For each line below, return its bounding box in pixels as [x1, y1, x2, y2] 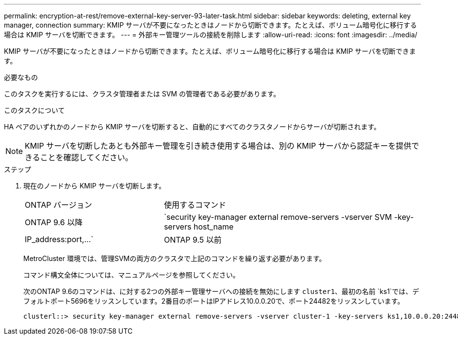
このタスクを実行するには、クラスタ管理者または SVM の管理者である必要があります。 [4, 90, 280, 98]
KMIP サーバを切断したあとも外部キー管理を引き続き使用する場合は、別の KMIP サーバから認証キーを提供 [25, 141, 411, 151]
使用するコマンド [164, 200, 226, 210]
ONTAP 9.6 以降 [25, 217, 83, 227]
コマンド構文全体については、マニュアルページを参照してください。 [23, 271, 240, 279]
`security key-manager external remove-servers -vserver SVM [164, 212, 392, 222]
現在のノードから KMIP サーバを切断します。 [23, 182, 166, 190]
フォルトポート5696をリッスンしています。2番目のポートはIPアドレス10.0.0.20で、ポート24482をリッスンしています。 [23, 297, 404, 305]
